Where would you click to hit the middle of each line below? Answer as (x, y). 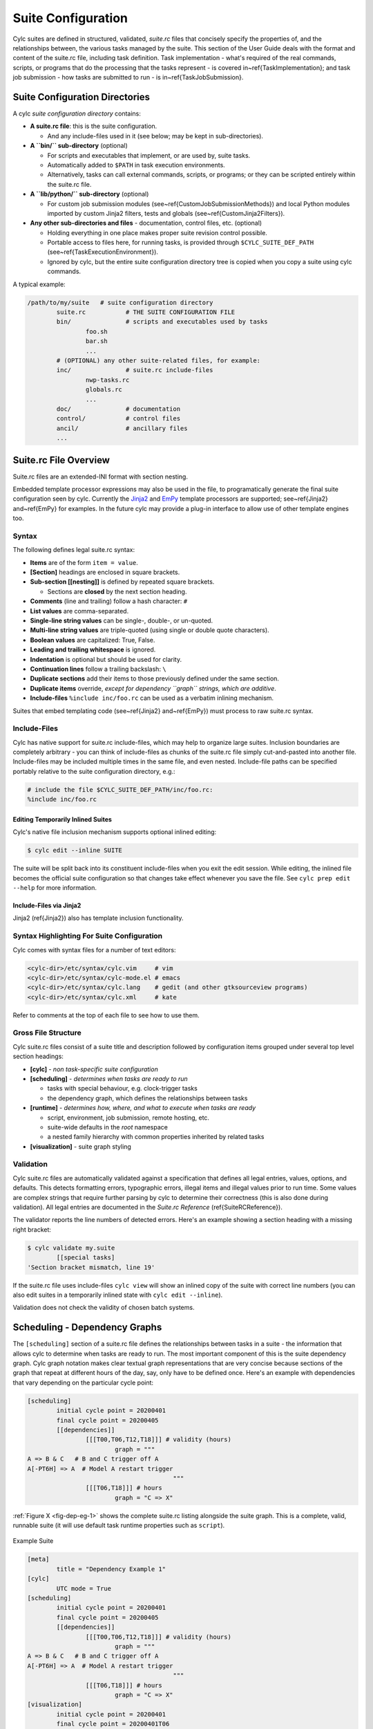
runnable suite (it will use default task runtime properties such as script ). (119, 1526)
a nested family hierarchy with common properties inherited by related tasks (156, 1137)
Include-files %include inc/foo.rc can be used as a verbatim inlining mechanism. (152, 698)
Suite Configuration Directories (82, 97)
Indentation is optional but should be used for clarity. (106, 659)
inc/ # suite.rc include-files (135, 370)
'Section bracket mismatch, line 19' (91, 1267)
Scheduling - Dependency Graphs (87, 1328)
